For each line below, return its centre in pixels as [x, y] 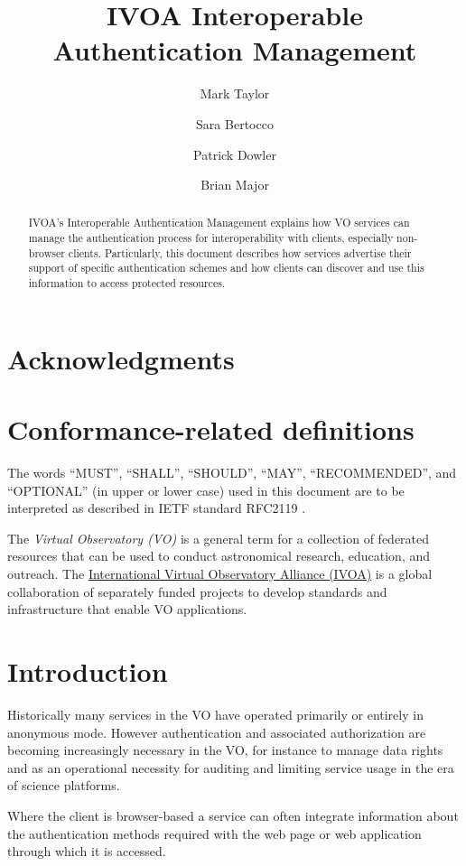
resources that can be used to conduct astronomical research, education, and [219, 556]
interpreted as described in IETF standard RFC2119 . [157, 508]
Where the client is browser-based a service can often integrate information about [233, 815]
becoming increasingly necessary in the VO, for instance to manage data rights [225, 750]
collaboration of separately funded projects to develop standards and [197, 591]
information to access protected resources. [127, 283]
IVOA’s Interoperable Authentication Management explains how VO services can [219, 223]
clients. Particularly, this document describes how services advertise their [240, 252]
